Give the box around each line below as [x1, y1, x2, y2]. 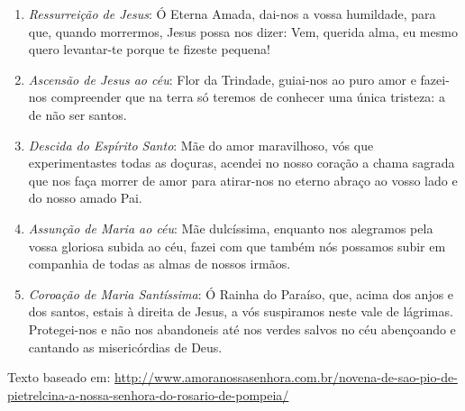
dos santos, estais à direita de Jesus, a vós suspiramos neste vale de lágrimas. [28, 302, 453, 321]
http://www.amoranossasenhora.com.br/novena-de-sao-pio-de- [114, 368, 458, 387]
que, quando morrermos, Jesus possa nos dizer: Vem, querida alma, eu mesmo [28, 22, 458, 41]
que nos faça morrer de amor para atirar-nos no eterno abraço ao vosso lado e [28, 170, 458, 189]
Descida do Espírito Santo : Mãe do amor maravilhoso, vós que [28, 135, 374, 154]
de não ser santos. [28, 105, 127, 123]
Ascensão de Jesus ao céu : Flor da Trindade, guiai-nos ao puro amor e [28, 69, 416, 88]
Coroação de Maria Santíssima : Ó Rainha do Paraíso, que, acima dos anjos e [28, 284, 454, 303]
